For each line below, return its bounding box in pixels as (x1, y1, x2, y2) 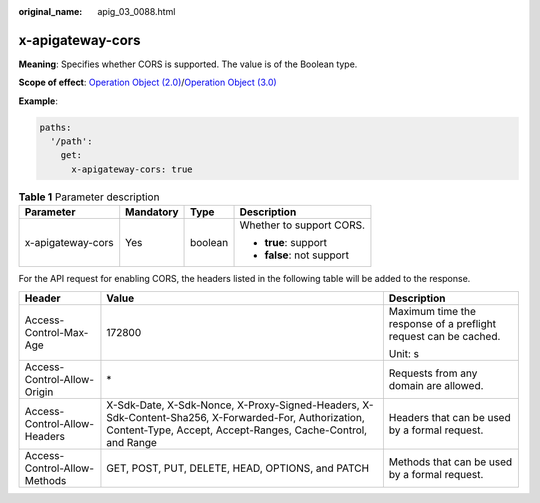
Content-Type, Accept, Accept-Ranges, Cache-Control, (106, 423, 368, 437)
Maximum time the (388, 304, 477, 318)
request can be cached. (388, 329, 501, 343)
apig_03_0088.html (97, 6, 176, 17)
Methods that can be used (388, 455, 513, 469)
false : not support (264, 248, 350, 262)
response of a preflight (388, 316, 497, 330)
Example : (18, 95, 59, 107)
